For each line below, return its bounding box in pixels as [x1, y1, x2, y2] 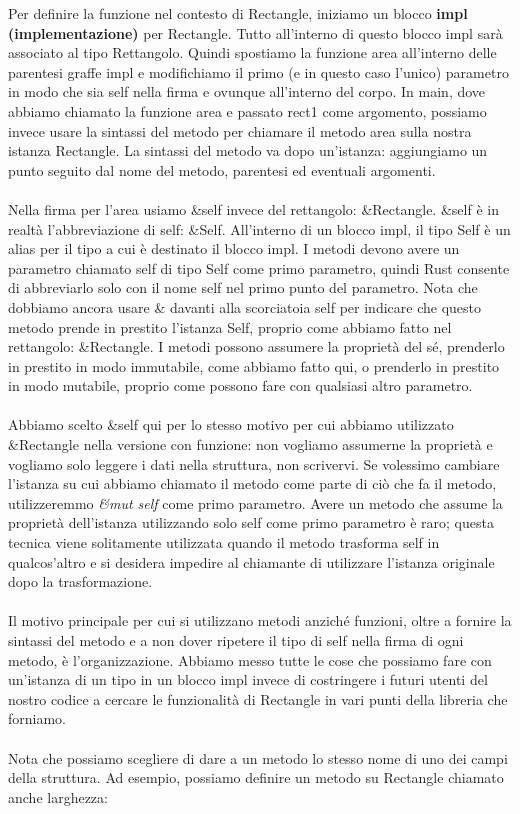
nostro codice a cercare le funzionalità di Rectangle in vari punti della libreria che [8, 688, 508, 709]
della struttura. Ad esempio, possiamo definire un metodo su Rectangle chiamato [8, 767, 504, 788]
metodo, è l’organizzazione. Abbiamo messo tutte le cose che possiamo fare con [8, 649, 492, 670]
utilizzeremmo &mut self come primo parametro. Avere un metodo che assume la [8, 492, 503, 513]
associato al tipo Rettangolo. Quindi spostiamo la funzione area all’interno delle [8, 42, 497, 63]
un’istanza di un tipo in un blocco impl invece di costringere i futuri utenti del [8, 669, 488, 690]
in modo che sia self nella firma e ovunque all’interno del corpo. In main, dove [8, 81, 486, 102]
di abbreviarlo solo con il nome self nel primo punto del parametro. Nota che [8, 277, 478, 298]
